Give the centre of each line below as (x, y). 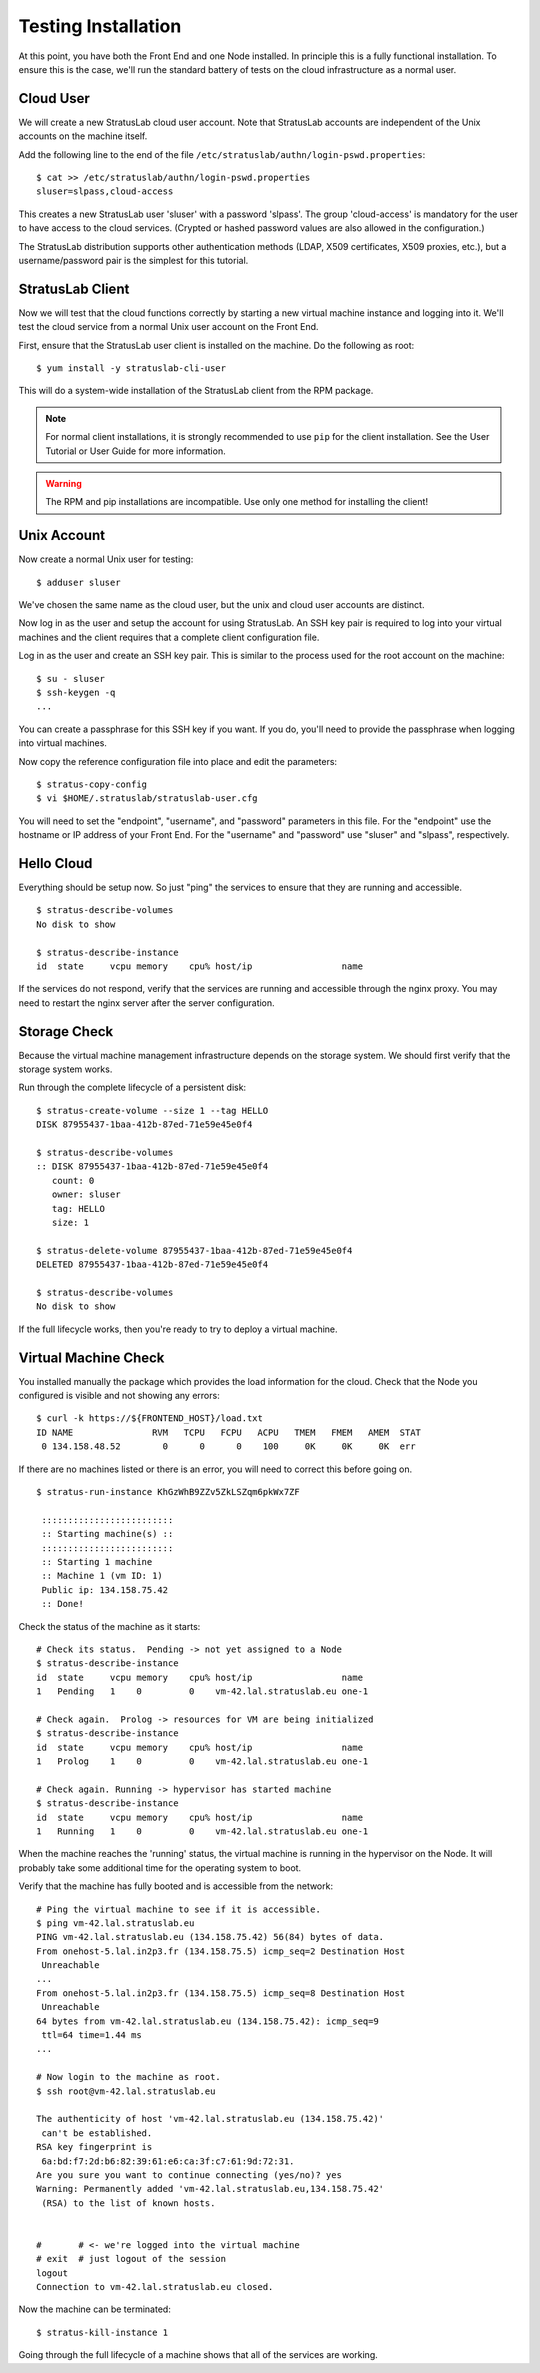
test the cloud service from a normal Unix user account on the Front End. (168, 327)
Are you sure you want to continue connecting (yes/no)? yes (189, 2174)
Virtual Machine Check (91, 1357)
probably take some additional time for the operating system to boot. (160, 1867)
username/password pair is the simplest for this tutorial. (133, 260)
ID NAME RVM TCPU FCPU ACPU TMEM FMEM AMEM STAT (229, 1432)
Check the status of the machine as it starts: (109, 1626)
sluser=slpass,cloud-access (105, 191)
